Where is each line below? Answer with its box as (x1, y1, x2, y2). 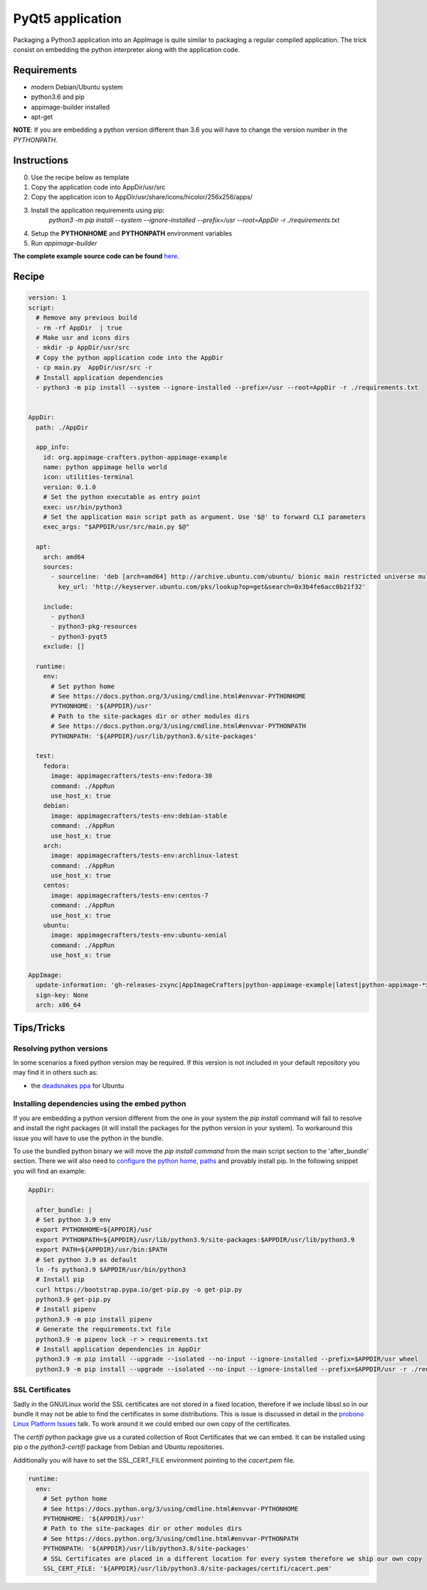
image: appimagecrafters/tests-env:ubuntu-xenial (51, 931, 228, 939)
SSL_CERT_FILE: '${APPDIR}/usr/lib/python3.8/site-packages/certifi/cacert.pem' (43, 1564, 332, 1572)
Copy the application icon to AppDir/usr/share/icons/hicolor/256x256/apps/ (31, 193, 253, 201)
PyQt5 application (13, 11, 122, 26)
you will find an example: (13, 1167, 86, 1175)
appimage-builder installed (31, 102, 110, 111)
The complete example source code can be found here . (13, 252, 179, 260)
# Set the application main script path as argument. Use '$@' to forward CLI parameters (43, 513, 367, 521)
